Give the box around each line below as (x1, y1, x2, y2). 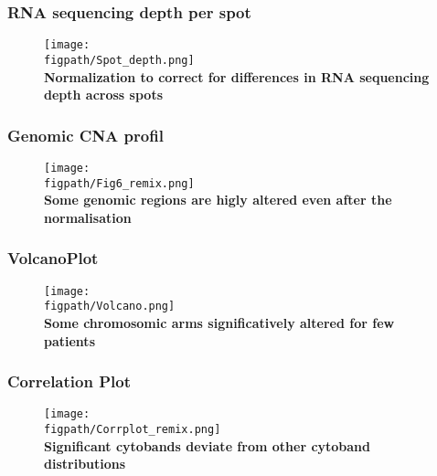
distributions (44, 454, 126, 473)
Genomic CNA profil (7, 123, 164, 146)
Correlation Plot (7, 370, 131, 393)
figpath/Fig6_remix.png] (44, 176, 195, 190)
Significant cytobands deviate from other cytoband (44, 436, 370, 455)
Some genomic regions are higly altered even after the (44, 190, 392, 209)
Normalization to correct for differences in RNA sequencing (44, 67, 430, 86)
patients (44, 331, 95, 350)
